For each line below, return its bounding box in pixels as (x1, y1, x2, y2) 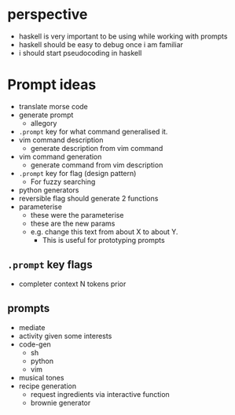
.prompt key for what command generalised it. (18, 127, 168, 136)
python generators (18, 185, 79, 194)
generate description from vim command (30, 143, 163, 152)
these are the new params (30, 219, 116, 228)
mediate (18, 322, 46, 332)
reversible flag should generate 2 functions (18, 193, 159, 203)
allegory (30, 118, 57, 127)
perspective (7, 6, 88, 24)
